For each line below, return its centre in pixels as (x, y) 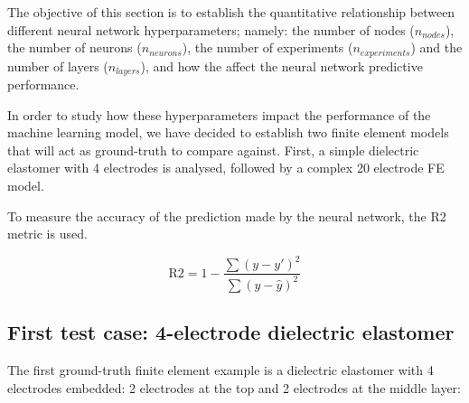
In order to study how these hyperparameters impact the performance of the (219, 114)
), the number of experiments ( (267, 47)
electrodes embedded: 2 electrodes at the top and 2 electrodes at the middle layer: (234, 387)
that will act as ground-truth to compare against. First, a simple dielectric (213, 150)
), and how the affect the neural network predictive (281, 66)
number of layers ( (58, 66)
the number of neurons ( (75, 47)
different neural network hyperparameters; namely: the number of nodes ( (211, 29)
